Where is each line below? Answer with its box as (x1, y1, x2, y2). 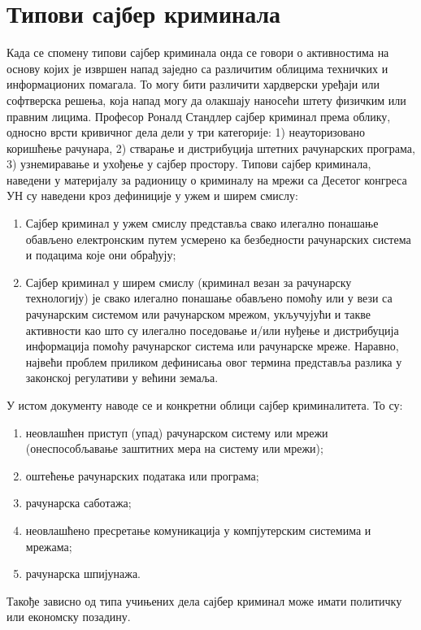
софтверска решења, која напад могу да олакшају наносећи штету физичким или (7, 91, 406, 108)
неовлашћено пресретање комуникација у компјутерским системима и (25, 521, 371, 538)
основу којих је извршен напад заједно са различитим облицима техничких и (7, 59, 388, 76)
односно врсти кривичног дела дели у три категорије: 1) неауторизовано (7, 124, 365, 141)
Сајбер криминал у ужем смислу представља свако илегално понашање (25, 215, 379, 232)
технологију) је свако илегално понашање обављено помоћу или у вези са (25, 289, 393, 306)
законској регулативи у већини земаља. (25, 369, 219, 386)
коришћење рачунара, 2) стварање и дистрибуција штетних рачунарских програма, (7, 139, 415, 156)
